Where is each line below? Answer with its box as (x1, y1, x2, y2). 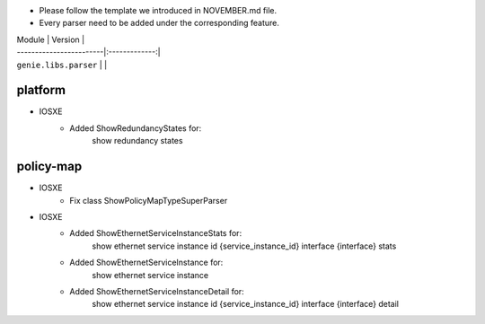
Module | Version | (16, 34, 85, 45)
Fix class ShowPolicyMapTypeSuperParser (69, 195, 228, 206)
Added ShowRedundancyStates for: (69, 122, 202, 134)
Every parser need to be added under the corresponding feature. (39, 18, 280, 29)
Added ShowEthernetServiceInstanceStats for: (69, 228, 242, 239)
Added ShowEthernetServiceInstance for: (69, 257, 224, 268)
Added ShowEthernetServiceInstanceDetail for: (69, 285, 244, 296)
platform (16, 83, 66, 98)
